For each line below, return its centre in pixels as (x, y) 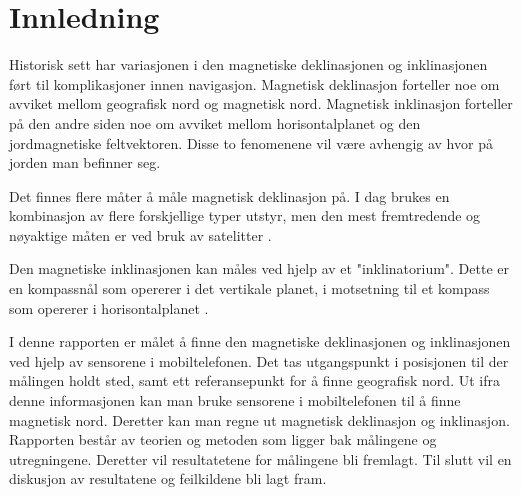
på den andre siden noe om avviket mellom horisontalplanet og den (215, 122)
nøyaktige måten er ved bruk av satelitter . (140, 234)
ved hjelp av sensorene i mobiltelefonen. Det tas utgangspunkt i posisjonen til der (259, 360)
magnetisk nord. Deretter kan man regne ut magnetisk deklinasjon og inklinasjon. (259, 419)
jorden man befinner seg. (85, 162)
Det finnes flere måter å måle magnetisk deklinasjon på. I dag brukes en (229, 195)
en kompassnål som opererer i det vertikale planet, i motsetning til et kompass (249, 288)
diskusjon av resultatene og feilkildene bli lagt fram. (168, 478)
